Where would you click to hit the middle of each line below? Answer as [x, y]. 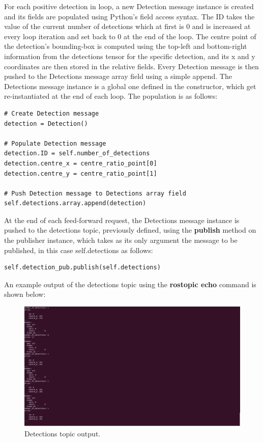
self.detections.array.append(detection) [75, 203]
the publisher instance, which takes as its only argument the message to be [121, 240]
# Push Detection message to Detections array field [95, 193]
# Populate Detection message [55, 143]
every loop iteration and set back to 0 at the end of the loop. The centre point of [130, 36]
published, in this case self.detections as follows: [79, 250]
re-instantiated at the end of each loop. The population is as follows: [111, 96]
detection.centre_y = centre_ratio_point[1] [81, 173]
